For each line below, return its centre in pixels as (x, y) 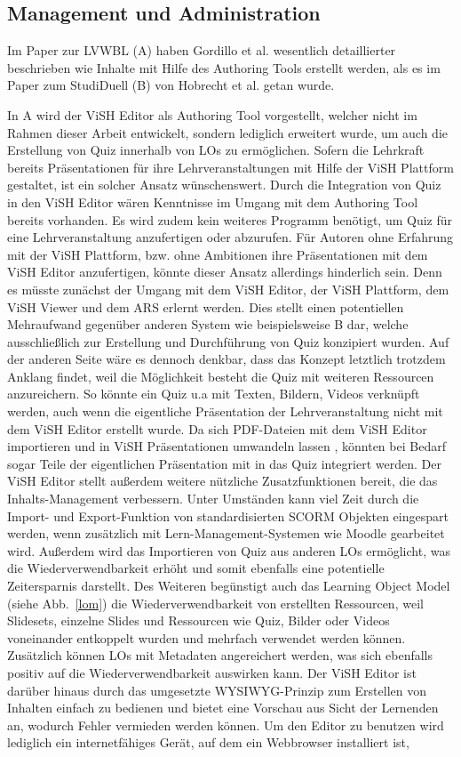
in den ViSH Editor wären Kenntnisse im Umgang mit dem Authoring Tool (213, 201)
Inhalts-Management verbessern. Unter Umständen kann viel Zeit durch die (213, 499)
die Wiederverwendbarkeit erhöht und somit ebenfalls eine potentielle (196, 568)
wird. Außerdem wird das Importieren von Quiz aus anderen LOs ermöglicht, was (229, 550)
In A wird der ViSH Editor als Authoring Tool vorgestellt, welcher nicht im (212, 114)
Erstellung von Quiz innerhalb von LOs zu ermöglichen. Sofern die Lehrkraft (216, 150)
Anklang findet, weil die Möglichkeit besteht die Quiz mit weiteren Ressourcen (221, 376)
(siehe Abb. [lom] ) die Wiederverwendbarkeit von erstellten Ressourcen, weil (215, 603)
